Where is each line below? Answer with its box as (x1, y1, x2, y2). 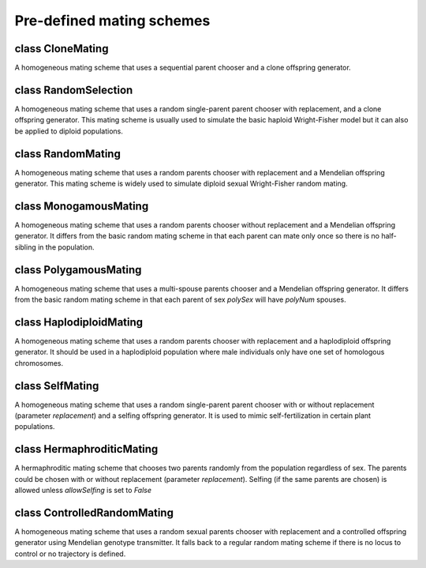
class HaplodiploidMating (14, 315, 144, 329)
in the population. (37, 242, 95, 252)
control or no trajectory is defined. (14, 549, 126, 559)
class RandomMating (14, 147, 121, 160)
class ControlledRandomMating (14, 506, 174, 519)
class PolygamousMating (14, 263, 142, 276)
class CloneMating (14, 42, 109, 55)
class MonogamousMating (14, 199, 149, 213)
